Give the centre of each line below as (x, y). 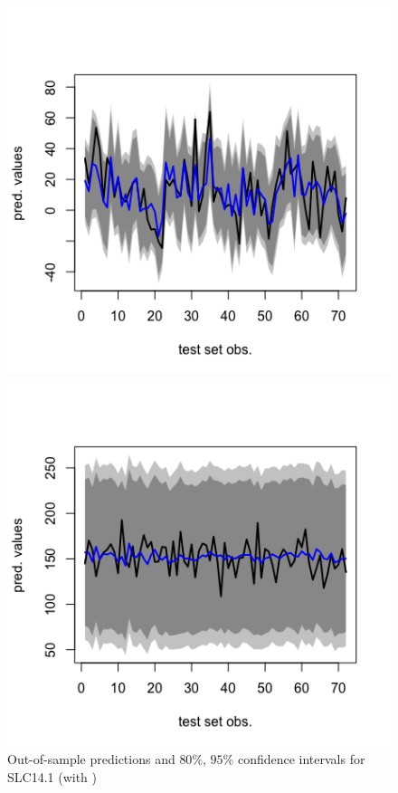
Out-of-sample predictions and (91, 759)
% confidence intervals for (294, 759)
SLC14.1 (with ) (52, 776)
